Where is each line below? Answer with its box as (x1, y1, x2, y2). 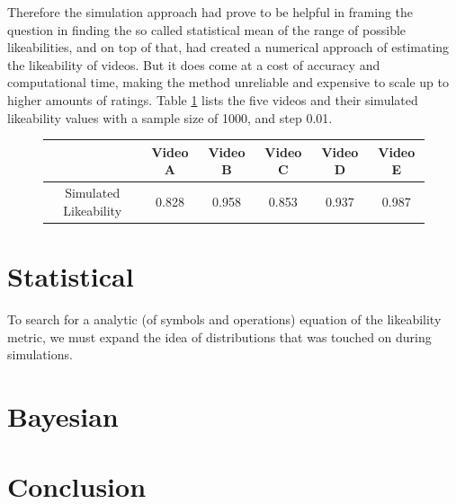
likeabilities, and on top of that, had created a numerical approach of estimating (7, 38, 450, 57)
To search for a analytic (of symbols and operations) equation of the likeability (7, 309, 442, 328)
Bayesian (7, 397, 119, 434)
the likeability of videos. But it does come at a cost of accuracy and (7, 55, 380, 74)
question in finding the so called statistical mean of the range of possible (7, 20, 407, 39)
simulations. (7, 345, 73, 364)
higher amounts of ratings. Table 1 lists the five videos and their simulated (7, 90, 418, 109)
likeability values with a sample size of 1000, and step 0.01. (7, 108, 333, 127)
